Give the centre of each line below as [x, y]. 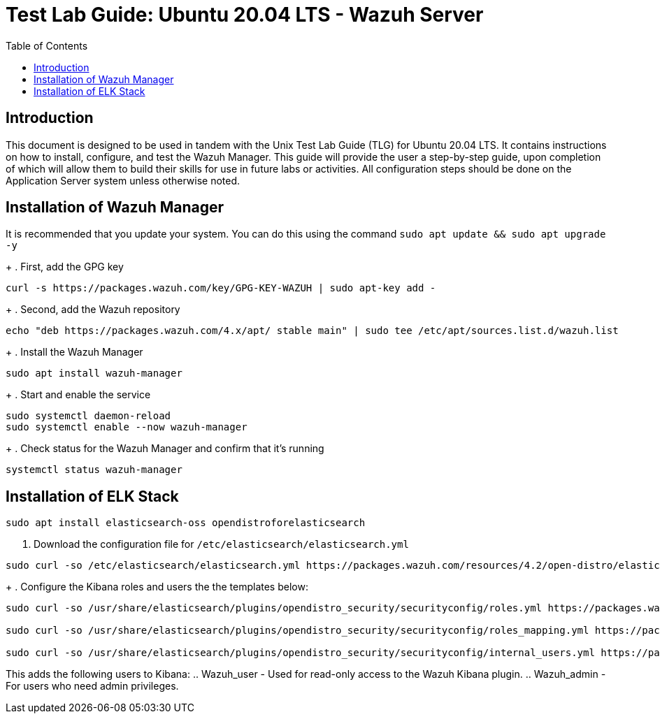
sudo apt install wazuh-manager [94, 373]
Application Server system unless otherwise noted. [123, 180]
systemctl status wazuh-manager [94, 470]
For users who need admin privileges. [92, 686]
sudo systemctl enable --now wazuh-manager [127, 427]
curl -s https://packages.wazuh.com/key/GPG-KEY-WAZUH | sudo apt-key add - [221, 288]
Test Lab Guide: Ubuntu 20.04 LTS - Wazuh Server [245, 15]
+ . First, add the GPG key [65, 267]
